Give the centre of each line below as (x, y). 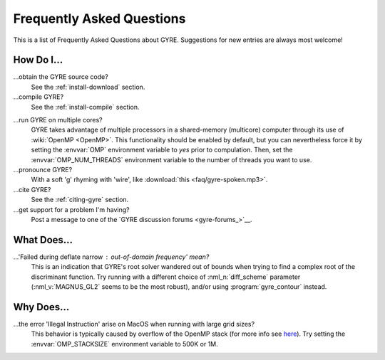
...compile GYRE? (38, 97)
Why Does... (41, 307)
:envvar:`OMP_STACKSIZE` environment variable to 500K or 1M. (125, 344)
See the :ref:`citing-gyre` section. (80, 200)
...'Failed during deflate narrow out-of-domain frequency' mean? (111, 257)
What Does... (43, 239)
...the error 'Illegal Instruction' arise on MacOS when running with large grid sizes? (134, 324)
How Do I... (38, 60)
